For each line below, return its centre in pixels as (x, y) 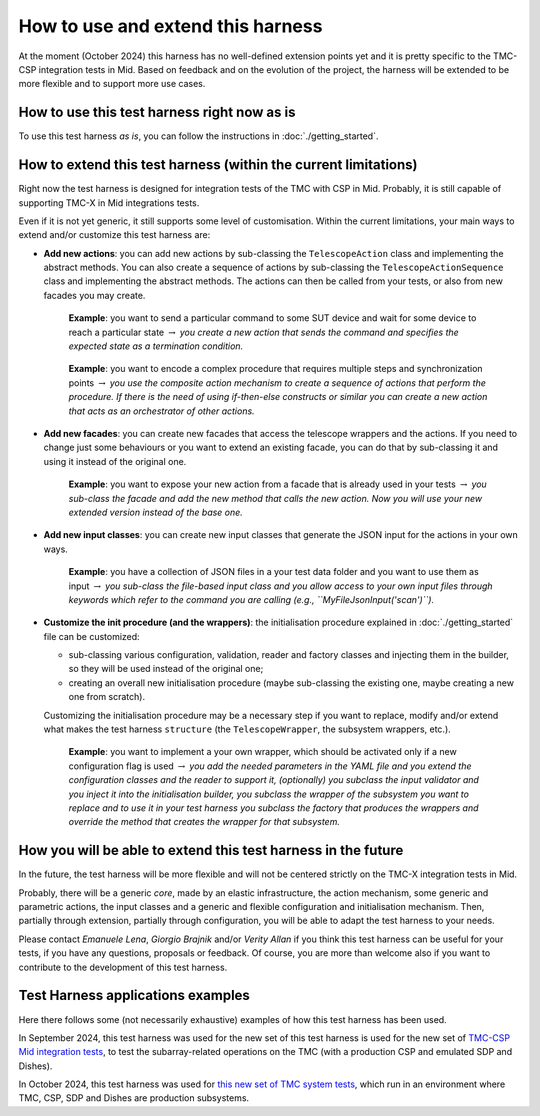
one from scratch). (106, 697)
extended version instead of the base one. (156, 512)
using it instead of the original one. (115, 461)
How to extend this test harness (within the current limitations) (218, 165)
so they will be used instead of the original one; (166, 669)
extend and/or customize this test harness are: (114, 235)
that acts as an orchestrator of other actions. (161, 411)
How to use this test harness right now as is (157, 112)
